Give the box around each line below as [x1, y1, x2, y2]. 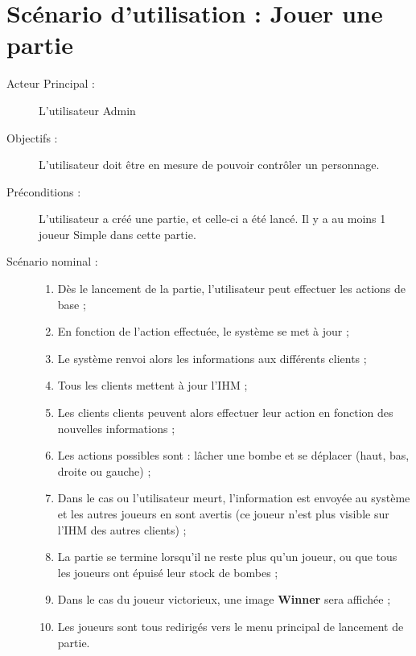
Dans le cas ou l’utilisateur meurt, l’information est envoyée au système [57, 489, 410, 506]
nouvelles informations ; [57, 419, 175, 436]
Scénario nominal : [6, 253, 98, 270]
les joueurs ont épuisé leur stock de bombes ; [57, 563, 278, 580]
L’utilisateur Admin [39, 101, 136, 118]
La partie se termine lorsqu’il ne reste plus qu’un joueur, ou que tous [57, 548, 397, 565]
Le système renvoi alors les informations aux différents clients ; [57, 349, 367, 366]
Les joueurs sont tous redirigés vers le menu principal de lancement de [57, 617, 404, 634]
